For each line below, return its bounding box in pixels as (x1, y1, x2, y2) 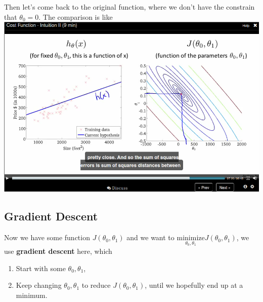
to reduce (81, 280, 111, 290)
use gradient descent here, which (4, 245, 112, 256)
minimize (177, 235, 205, 242)
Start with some (16, 262, 66, 273)
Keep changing (16, 280, 62, 290)
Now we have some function (4, 232, 90, 243)
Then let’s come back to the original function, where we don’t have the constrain (4, 2, 255, 12)
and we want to (126, 232, 174, 243)
